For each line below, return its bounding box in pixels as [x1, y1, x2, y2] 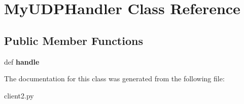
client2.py [4, 90, 34, 100]
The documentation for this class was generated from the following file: [4, 73, 225, 84]
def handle [4, 56, 40, 67]
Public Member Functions [4, 32, 143, 48]
